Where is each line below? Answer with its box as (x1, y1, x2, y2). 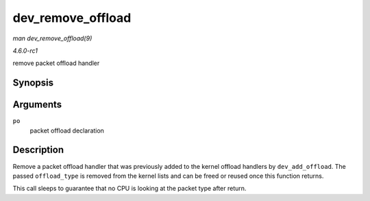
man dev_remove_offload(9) (12, 34, 92, 42)
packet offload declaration (29, 126, 104, 135)
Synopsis (12, 77, 54, 89)
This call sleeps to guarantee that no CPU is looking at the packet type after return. (12, 185, 247, 193)
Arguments (12, 99, 62, 111)
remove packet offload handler (12, 59, 100, 68)
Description (12, 144, 64, 156)
